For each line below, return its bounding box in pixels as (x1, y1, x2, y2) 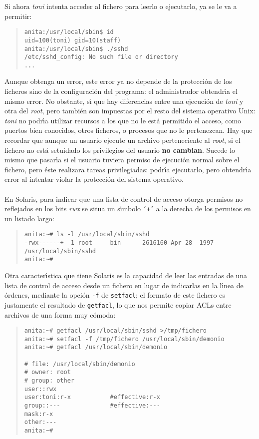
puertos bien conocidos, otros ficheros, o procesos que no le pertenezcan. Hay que (4, 125, 253, 135)
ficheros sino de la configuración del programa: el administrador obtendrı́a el (4, 86, 238, 96)
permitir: (4, 10, 32, 21)
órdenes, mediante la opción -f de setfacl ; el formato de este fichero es (4, 290, 225, 300)
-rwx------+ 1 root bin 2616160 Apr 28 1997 (24, 239, 214, 247)
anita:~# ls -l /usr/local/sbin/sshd (24, 231, 150, 238)
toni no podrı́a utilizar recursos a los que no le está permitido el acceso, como (4, 115, 242, 125)
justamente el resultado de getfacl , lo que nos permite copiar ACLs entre (4, 299, 232, 310)
